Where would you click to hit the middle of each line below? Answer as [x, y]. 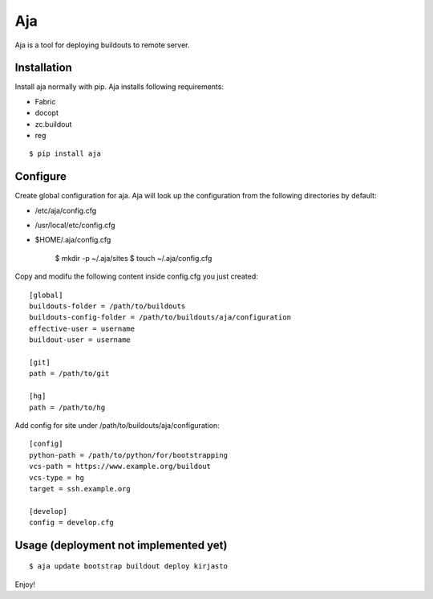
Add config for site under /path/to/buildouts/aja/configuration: [117, 425]
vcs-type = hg [57, 477]
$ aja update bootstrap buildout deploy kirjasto [129, 566]
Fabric [45, 101]
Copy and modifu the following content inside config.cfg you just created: [136, 276]
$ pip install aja [65, 154]
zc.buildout [53, 124]
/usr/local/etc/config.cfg [75, 226]
